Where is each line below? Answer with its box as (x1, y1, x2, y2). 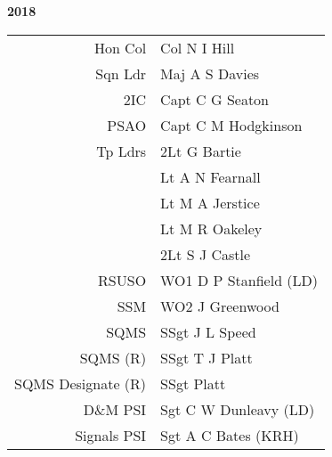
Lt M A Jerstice (160, 192, 260, 213)
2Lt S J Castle (160, 243, 251, 265)
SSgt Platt (160, 372, 226, 394)
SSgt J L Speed (160, 321, 256, 342)
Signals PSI (75, 424, 147, 445)
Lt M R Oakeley (160, 217, 263, 239)
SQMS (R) (79, 347, 147, 368)
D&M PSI (83, 398, 147, 420)
